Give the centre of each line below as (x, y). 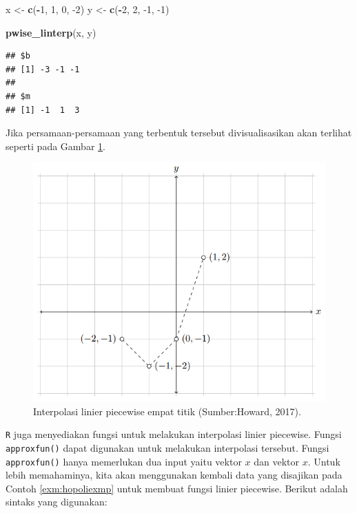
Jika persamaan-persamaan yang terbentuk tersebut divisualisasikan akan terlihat (179, 133)
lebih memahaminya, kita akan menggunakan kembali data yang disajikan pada (174, 475)
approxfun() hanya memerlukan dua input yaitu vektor (124, 461)
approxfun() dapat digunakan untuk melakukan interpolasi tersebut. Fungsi (167, 447)
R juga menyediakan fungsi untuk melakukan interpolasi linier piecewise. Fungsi (174, 434)
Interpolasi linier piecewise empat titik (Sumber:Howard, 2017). (167, 411)
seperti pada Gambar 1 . (55, 146)
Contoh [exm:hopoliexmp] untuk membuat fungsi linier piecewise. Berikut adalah (177, 488)
